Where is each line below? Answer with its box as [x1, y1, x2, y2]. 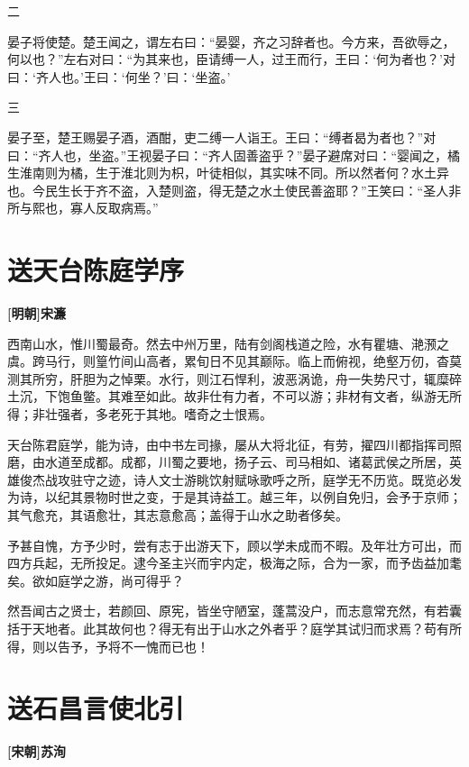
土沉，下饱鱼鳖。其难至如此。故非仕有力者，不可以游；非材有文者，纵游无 [7, 387, 449, 406]
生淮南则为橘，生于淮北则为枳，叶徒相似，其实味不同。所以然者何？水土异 [7, 163, 449, 182]
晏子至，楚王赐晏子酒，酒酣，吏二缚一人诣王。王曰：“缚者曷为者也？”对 [7, 127, 437, 146]
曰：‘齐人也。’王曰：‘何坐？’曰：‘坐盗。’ [7, 67, 231, 86]
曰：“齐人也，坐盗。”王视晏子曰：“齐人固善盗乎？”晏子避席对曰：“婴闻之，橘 [7, 145, 461, 164]
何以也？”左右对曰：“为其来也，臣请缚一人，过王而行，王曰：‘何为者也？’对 [7, 50, 455, 68]
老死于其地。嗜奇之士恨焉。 [107, 405, 272, 424]
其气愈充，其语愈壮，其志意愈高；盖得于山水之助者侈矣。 [7, 506, 348, 524]
